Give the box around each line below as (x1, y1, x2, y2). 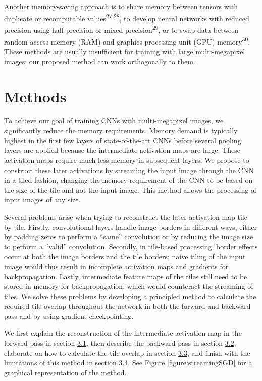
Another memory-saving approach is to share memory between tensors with (4, 1, 238, 11)
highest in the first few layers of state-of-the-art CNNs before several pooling (4, 135, 241, 145)
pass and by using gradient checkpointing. (4, 310, 134, 321)
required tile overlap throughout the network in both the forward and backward (4, 301, 251, 311)
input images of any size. (4, 194, 81, 205)
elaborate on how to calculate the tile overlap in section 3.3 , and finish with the (4, 347, 250, 358)
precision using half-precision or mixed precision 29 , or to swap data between (4, 23, 239, 35)
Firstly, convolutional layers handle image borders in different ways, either (28, 221, 257, 232)
